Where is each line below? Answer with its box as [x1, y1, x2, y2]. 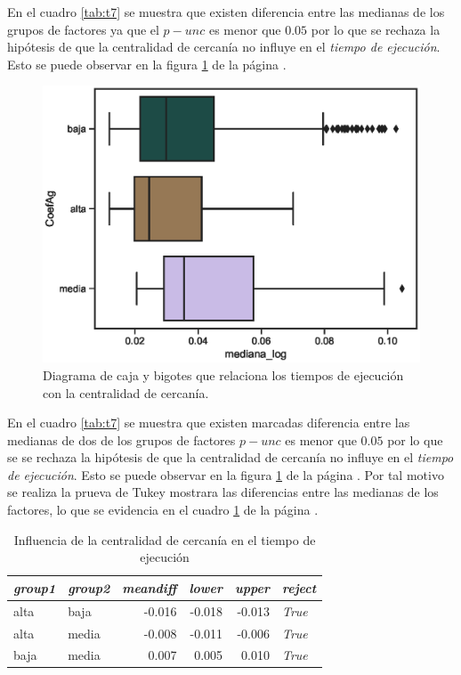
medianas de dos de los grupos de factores [7, 430, 236, 449]
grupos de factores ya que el [7, 20, 159, 38]
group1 [13, 578, 56, 597]
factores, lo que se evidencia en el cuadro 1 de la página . [7, 500, 319, 519]
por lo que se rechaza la [311, 20, 441, 38]
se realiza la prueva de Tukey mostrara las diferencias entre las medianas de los [7, 483, 439, 501]
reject [281, 578, 317, 597]
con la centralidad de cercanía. [43, 383, 209, 402]
